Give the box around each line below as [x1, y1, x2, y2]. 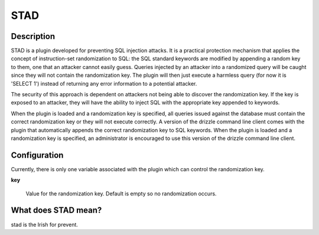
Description [11, 31, 56, 41]
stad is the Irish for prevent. [11, 221, 78, 228]
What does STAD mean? [11, 205, 102, 216]
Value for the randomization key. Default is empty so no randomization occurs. [25, 190, 217, 197]
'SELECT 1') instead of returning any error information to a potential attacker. [11, 80, 197, 87]
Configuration [11, 150, 64, 160]
